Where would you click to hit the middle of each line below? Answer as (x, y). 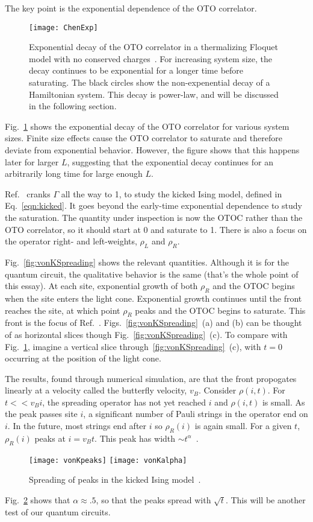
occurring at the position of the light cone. (83, 358)
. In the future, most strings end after (77, 426)
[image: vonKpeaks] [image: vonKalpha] (108, 460)
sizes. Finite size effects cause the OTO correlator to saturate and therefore (144, 138)
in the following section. (73, 106)
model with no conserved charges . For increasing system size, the (151, 58)
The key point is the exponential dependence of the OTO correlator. (131, 8)
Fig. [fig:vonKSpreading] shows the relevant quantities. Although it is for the (147, 262)
